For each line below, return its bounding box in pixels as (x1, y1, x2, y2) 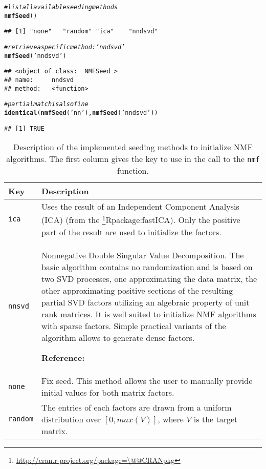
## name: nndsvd (4, 76, 74, 84)
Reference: (41, 351, 85, 363)
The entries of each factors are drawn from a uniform (41, 401, 232, 413)
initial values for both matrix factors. (41, 386, 174, 398)
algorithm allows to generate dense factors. (41, 331, 195, 343)
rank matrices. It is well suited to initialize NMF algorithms (41, 308, 256, 320)
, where (158, 413, 184, 425)
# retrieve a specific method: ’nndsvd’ (4, 43, 125, 51)
